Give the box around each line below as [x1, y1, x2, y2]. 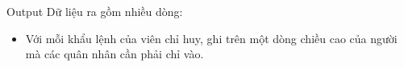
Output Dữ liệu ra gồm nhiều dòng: [6, 3, 183, 19]
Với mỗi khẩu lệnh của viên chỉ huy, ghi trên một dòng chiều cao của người [25, 30, 398, 46]
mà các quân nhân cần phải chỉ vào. [25, 45, 204, 62]
